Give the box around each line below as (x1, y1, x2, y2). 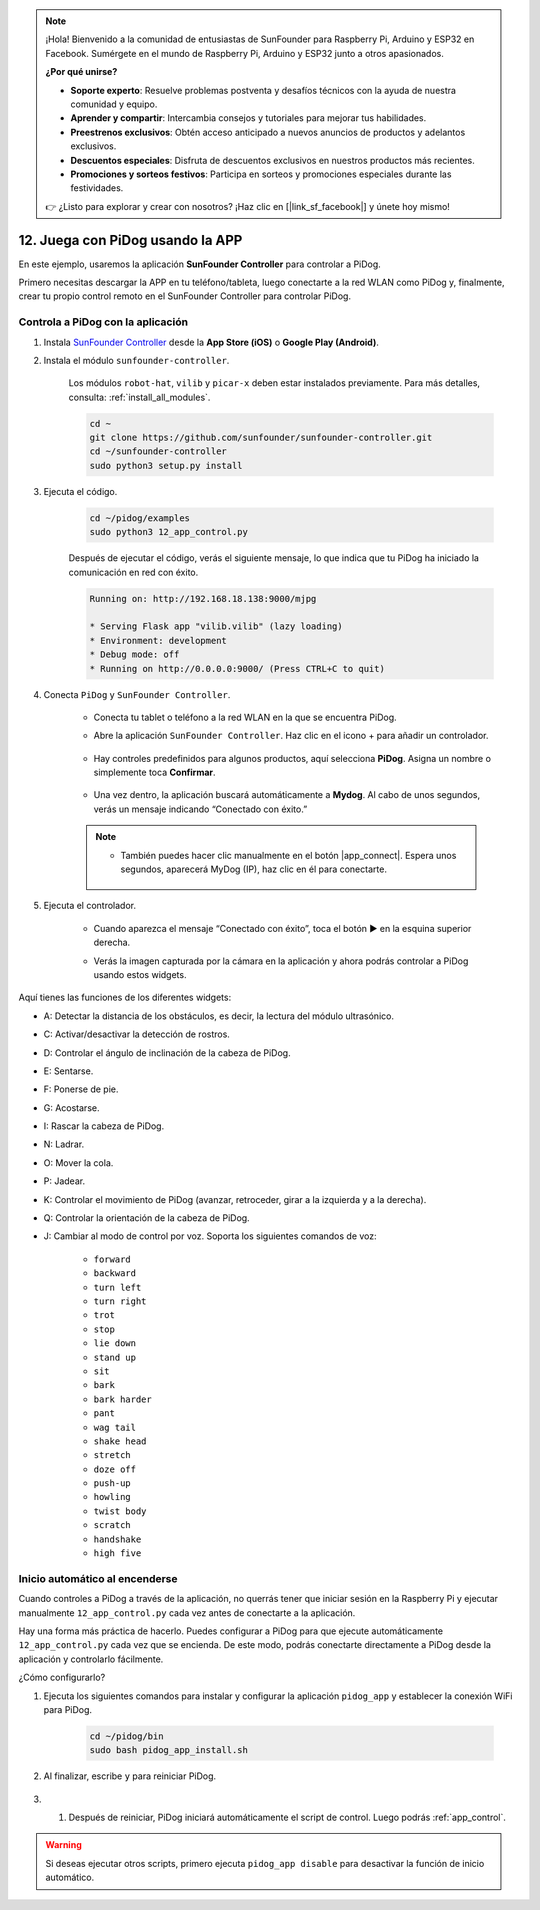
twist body (93, 1505, 147, 1517)
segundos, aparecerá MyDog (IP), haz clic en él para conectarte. (120, 863, 387, 875)
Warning (45, 1839, 82, 1851)
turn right (93, 1296, 147, 1307)
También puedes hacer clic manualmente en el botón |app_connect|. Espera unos (120, 849, 457, 861)
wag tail (93, 1421, 137, 1433)
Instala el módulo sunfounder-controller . (43, 354, 230, 366)
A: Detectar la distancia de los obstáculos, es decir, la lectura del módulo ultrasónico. (43, 1010, 395, 1022)
